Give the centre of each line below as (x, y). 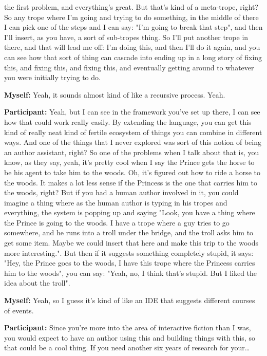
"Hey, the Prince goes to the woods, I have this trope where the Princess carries (130, 263)
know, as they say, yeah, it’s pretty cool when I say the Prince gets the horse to (129, 162)
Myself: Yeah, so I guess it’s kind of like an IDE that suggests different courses (130, 300)
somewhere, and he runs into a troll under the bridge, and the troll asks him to (129, 232)
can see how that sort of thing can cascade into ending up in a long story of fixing (133, 57)
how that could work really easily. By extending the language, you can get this (128, 121)
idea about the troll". (37, 283)
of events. (19, 310)
